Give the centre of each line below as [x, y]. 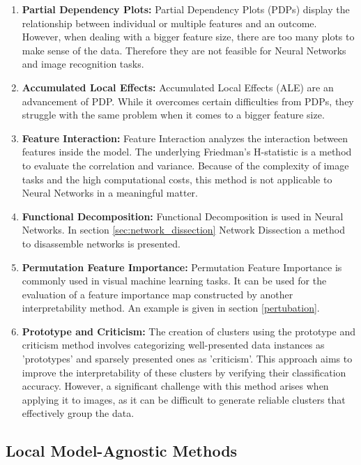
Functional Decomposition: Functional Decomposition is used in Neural [183, 216]
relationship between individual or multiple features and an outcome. [169, 23]
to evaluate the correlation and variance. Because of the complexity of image [185, 165]
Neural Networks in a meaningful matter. [110, 193]
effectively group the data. [78, 413]
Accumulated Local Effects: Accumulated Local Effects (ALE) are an [178, 87]
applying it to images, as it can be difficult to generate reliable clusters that [184, 399]
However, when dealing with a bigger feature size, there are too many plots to [188, 37]
